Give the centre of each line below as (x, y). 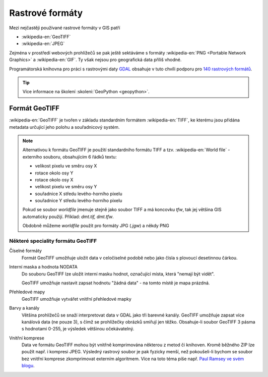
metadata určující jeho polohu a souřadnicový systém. (65, 127)
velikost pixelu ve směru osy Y (66, 187)
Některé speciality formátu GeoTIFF (53, 241)
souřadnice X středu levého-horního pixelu (79, 194)
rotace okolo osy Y (54, 173)
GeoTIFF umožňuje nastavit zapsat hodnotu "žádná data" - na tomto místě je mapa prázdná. (116, 283)
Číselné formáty (26, 251)
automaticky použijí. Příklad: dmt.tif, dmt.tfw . (68, 216)
